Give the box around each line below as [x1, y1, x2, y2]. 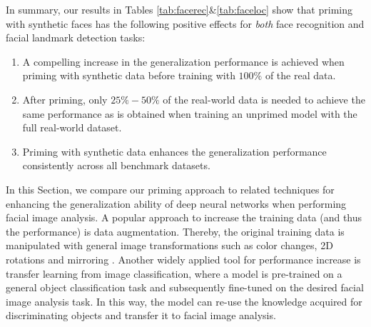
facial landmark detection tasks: [6, 30, 146, 45]
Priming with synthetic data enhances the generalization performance [22, 144, 327, 159]
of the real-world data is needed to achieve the [163, 91, 365, 106]
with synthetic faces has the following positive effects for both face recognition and [6, 16, 365, 31]
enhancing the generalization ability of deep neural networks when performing [6, 196, 347, 211]
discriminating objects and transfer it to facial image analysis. [6, 308, 276, 323]
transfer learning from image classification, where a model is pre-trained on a [6, 266, 342, 281]
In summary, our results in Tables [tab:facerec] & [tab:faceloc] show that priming [6, 2, 352, 16]
